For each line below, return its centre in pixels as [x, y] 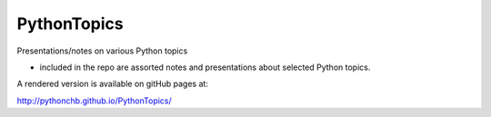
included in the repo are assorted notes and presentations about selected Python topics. [205, 67]
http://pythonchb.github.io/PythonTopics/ [94, 101]
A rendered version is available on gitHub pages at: [113, 84]
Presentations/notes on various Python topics [102, 51]
